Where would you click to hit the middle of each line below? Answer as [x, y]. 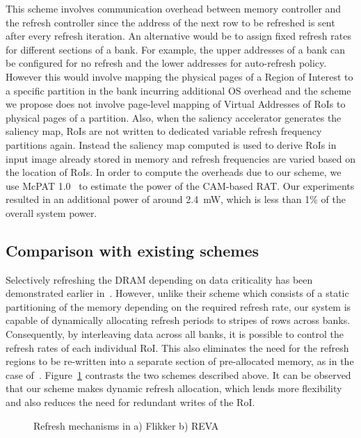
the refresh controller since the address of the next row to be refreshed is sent [170, 22]
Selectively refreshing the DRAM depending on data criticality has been [159, 279]
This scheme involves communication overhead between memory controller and [174, 8]
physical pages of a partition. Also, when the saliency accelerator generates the [174, 117]
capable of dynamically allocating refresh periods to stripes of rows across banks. [178, 320]
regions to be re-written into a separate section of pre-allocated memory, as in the [180, 361]
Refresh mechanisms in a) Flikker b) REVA [126, 425]
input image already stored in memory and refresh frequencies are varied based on [181, 158]
